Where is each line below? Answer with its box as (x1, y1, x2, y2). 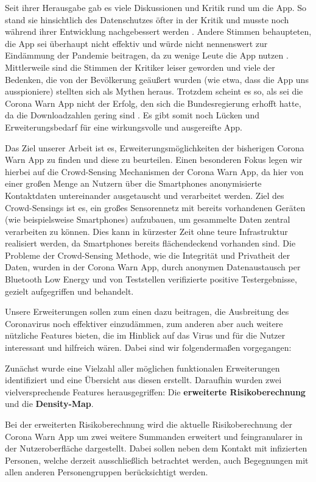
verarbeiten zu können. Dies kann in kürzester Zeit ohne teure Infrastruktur (5, 225, 288, 237)
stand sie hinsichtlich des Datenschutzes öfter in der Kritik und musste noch (5, 13, 289, 26)
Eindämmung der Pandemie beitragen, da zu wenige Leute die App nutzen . (5, 49, 289, 62)
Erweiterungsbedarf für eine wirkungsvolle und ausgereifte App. (5, 120, 242, 133)
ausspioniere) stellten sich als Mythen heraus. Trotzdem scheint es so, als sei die (5, 85, 303, 98)
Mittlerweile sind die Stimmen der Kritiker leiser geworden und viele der (5, 60, 275, 73)
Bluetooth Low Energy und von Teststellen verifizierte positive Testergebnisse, (5, 273, 297, 286)
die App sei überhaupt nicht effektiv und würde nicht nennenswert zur (5, 37, 268, 49)
